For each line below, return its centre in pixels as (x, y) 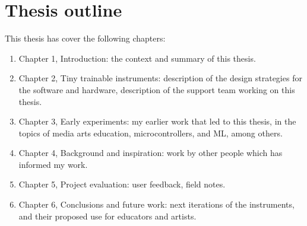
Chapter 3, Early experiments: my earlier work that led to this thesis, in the (157, 121)
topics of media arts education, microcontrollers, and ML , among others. (151, 133)
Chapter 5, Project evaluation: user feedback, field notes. (122, 184)
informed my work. (53, 164)
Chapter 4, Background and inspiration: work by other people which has (151, 153)
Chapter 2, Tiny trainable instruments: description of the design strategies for (160, 78)
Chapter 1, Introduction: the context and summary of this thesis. (137, 58)
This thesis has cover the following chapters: (85, 38)
